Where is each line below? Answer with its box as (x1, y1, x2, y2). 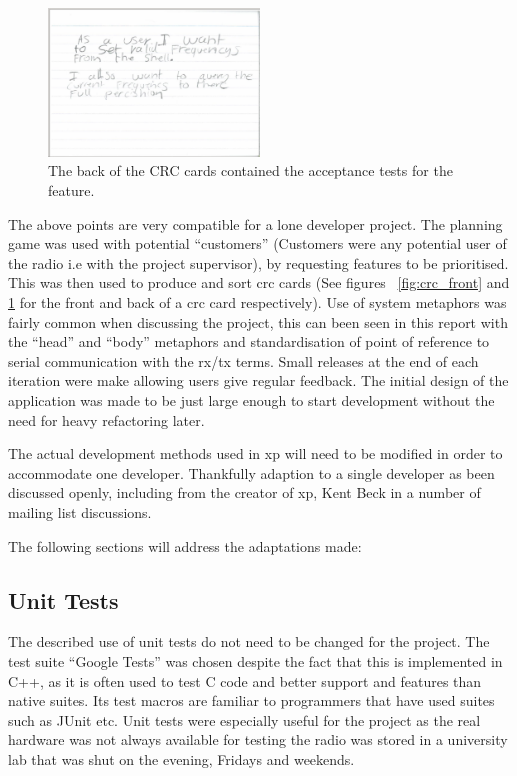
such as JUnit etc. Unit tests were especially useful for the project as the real (8, 709, 481, 730)
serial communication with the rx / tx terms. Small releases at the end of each (8, 350, 479, 371)
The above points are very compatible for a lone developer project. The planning (8, 213, 503, 234)
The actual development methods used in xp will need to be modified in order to (8, 443, 503, 464)
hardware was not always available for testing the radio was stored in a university (8, 729, 508, 750)
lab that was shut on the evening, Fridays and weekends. (8, 748, 355, 769)
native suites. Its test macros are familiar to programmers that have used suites (8, 690, 495, 711)
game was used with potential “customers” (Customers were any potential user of (8, 233, 507, 254)
